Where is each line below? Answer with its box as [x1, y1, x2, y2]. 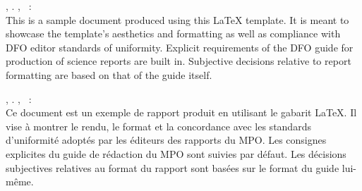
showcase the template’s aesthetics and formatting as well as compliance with [6, 26, 341, 41]
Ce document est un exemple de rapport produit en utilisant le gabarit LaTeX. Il [6, 105, 357, 120]
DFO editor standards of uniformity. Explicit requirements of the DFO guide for [6, 39, 354, 54]
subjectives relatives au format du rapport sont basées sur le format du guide [6, 160, 339, 175]
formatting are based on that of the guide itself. [6, 67, 212, 82]
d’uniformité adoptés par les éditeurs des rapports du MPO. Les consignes [6, 133, 327, 147]
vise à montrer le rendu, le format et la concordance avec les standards [6, 118, 311, 133]
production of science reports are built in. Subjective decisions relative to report [6, 54, 351, 68]
